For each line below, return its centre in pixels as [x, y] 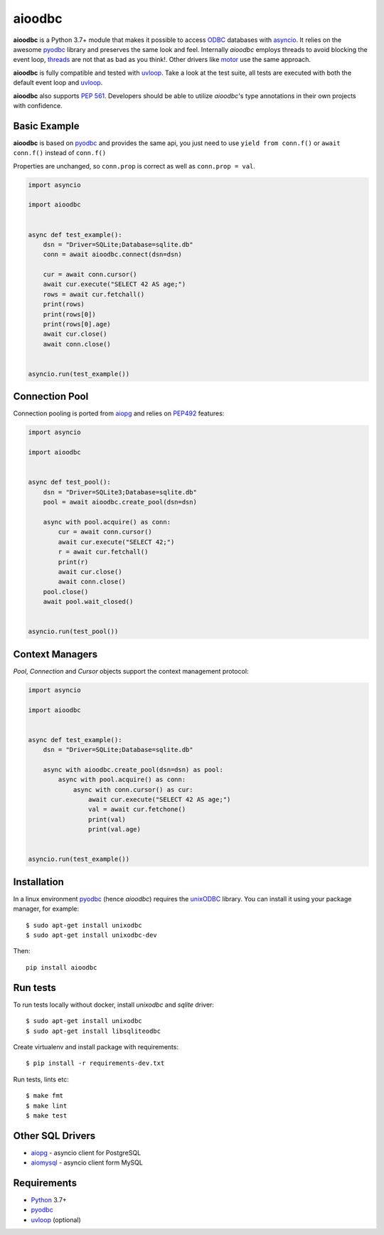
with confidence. [38, 105]
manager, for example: [46, 909]
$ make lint [47, 1106]
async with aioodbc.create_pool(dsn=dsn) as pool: [133, 769]
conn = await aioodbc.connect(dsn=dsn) [113, 255]
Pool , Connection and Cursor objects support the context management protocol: [131, 671]
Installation [38, 882]
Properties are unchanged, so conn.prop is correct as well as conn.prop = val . [134, 166]
